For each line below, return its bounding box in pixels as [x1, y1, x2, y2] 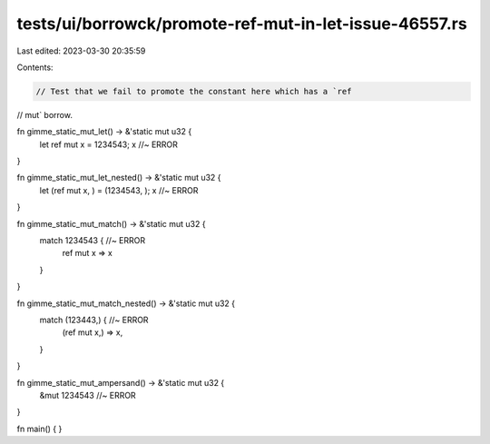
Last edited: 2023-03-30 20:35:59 [16, 45, 146, 56]
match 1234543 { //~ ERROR [39, 235, 145, 246]
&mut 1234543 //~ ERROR [39, 390, 136, 400]
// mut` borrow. [16, 109, 73, 120]
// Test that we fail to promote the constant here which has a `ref [35, 86, 352, 96]
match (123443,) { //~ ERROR [39, 314, 149, 325]
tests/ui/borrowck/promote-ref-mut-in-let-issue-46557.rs [16, 14, 467, 34]
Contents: [16, 62, 54, 73]
